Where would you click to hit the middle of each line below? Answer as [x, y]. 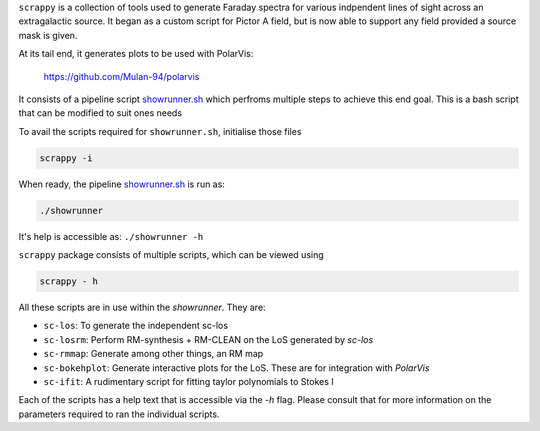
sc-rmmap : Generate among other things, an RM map [153, 354]
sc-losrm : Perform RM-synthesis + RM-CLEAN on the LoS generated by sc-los [208, 339]
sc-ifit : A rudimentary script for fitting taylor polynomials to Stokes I [188, 381]
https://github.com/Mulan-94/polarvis [121, 76]
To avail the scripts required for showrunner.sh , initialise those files [160, 131]
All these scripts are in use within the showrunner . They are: [142, 307]
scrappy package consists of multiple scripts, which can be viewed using [171, 255]
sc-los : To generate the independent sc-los [136, 326]
